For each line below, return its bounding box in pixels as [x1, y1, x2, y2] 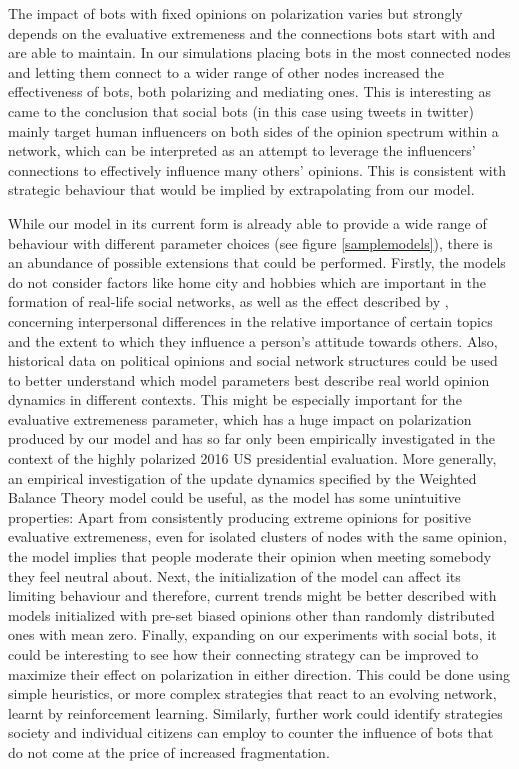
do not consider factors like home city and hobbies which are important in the [8, 271, 486, 292]
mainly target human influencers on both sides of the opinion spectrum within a [8, 120, 499, 141]
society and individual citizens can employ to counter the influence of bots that [8, 722, 494, 743]
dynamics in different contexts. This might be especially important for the [8, 389, 462, 410]
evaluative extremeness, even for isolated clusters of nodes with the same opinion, [8, 526, 507, 547]
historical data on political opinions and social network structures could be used [8, 350, 498, 371]
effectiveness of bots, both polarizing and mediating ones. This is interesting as [8, 81, 491, 102]
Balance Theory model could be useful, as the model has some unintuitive [8, 487, 461, 508]
